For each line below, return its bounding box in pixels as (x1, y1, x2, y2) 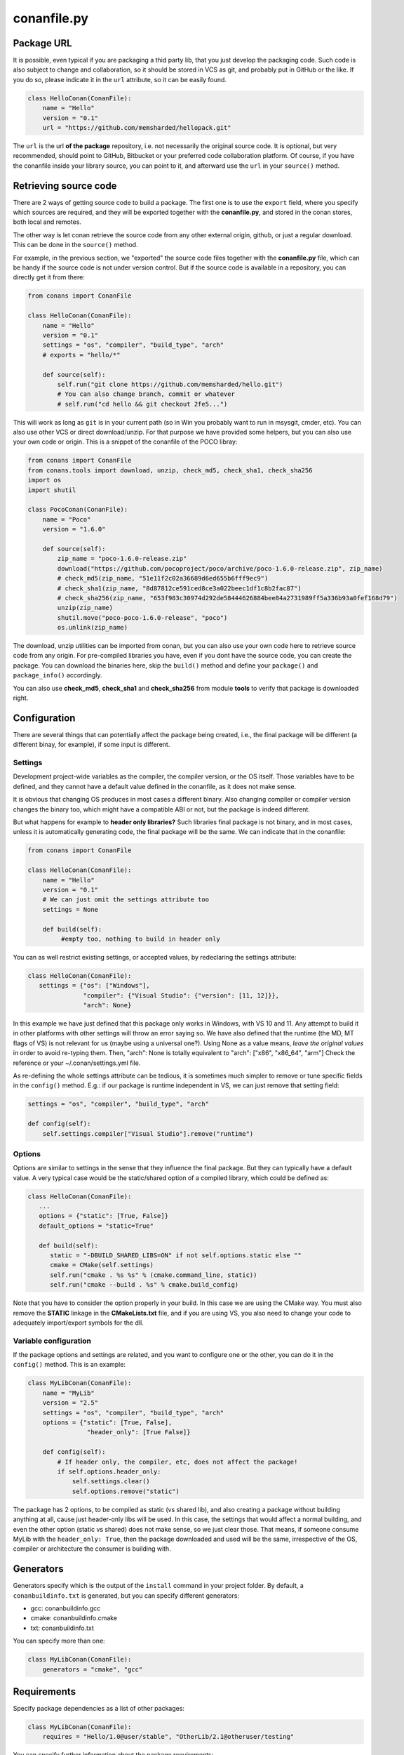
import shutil (27, 486, 76, 494)
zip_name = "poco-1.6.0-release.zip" (57, 555, 187, 563)
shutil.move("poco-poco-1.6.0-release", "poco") (57, 614, 228, 621)
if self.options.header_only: (57, 1467, 161, 1476)
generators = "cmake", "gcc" (42, 1665, 143, 1674)
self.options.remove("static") (72, 1487, 180, 1495)
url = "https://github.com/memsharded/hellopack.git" (42, 124, 231, 131)
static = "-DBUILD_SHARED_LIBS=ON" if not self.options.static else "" (50, 1251, 302, 1259)
